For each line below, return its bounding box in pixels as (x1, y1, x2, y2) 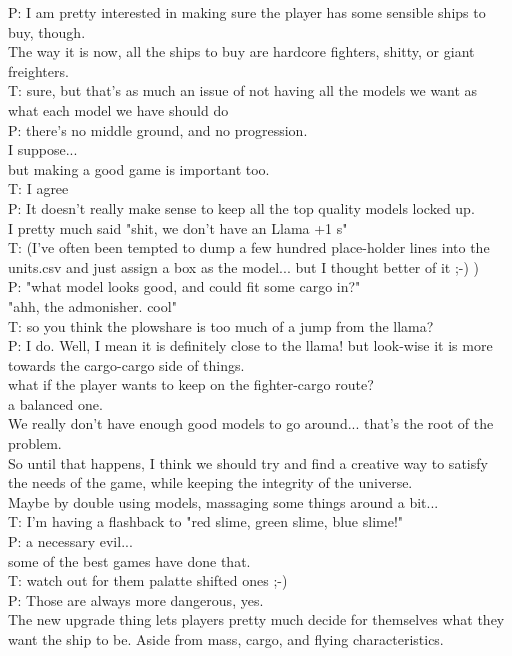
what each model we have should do (8, 99, 229, 120)
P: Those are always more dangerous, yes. (8, 589, 264, 610)
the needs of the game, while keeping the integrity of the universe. (8, 472, 413, 493)
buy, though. (8, 21, 86, 42)
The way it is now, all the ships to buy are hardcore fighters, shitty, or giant (8, 41, 475, 62)
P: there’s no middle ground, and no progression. (8, 119, 308, 140)
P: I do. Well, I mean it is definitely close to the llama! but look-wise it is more (8, 335, 493, 356)
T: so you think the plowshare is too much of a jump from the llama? (8, 315, 434, 336)
